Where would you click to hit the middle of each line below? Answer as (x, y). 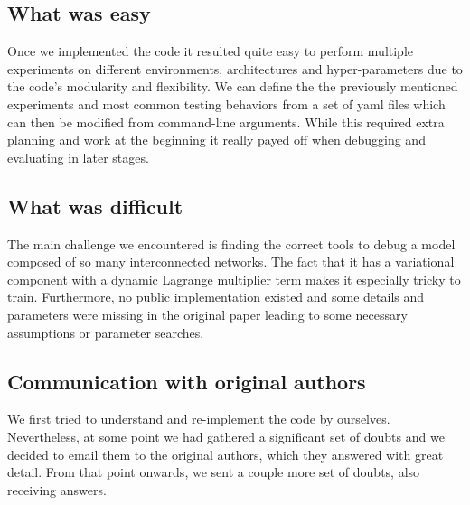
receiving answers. (57, 489)
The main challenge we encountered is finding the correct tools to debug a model (231, 243)
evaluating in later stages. (78, 157)
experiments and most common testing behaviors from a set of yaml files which (226, 103)
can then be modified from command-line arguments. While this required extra (226, 122)
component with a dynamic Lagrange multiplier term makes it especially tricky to (234, 279)
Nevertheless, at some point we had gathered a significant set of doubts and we (226, 436)
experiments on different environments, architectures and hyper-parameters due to (235, 68)
